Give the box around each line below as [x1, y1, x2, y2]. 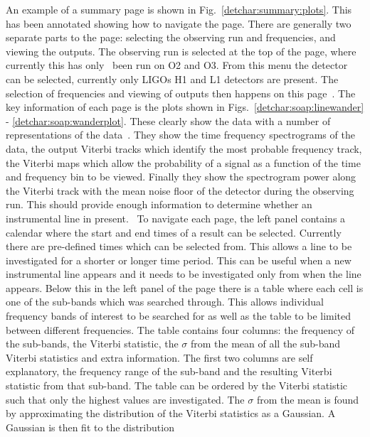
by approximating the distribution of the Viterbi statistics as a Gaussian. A [6, 406, 336, 421]
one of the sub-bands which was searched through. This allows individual [6, 294, 324, 309]
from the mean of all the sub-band [190, 336, 341, 351]
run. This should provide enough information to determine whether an [6, 197, 312, 212]
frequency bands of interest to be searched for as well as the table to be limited [6, 308, 351, 323]
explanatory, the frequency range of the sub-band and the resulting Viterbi [6, 364, 332, 379]
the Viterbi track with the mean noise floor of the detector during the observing [6, 183, 354, 198]
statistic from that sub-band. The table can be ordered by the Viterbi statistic [6, 378, 348, 393]
